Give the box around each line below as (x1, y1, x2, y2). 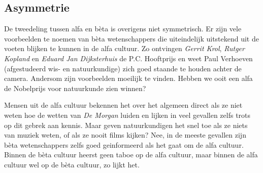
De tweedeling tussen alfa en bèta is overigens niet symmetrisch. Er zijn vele (4, 23, 242, 34)
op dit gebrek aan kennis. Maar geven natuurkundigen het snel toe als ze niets (4, 119, 248, 130)
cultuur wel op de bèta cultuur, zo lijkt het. (4, 159, 140, 169)
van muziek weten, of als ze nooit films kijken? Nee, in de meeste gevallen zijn (4, 129, 246, 140)
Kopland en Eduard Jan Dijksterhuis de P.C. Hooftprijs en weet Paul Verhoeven (4, 53, 253, 63)
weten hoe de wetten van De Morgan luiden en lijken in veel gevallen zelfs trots (4, 109, 251, 120)
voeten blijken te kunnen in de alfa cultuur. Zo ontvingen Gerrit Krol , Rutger (4, 43, 245, 54)
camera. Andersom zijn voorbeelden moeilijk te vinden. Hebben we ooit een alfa (4, 73, 253, 83)
